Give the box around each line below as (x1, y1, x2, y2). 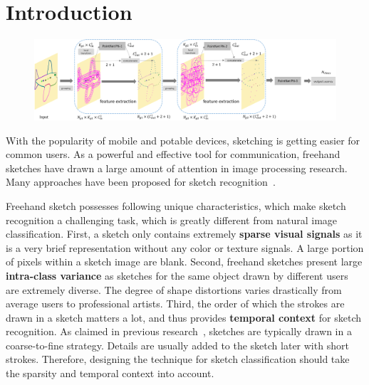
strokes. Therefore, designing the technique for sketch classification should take (6, 352, 350, 366)
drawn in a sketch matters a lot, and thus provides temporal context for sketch (6, 310, 362, 325)
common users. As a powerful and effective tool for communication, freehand (6, 147, 341, 162)
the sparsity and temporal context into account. (6, 366, 214, 381)
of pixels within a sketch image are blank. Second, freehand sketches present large (6, 254, 363, 269)
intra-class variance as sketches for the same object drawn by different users (6, 268, 348, 283)
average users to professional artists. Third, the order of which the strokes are (6, 296, 345, 311)
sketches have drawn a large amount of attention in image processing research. (6, 160, 348, 175)
